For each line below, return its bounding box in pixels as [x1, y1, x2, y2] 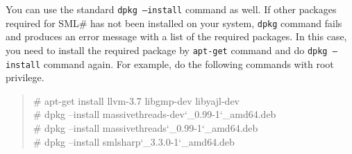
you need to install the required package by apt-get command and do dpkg [6, 42, 328, 57]
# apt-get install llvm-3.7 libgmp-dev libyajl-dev [33, 93, 240, 108]
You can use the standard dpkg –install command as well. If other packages [6, 2, 337, 16]
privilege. [6, 70, 44, 85]
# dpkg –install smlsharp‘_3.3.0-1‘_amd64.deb [33, 134, 235, 148]
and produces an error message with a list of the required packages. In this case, [6, 29, 347, 44]
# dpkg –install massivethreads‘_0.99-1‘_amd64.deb [33, 121, 258, 135]
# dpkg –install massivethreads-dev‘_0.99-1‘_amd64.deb [33, 107, 276, 121]
